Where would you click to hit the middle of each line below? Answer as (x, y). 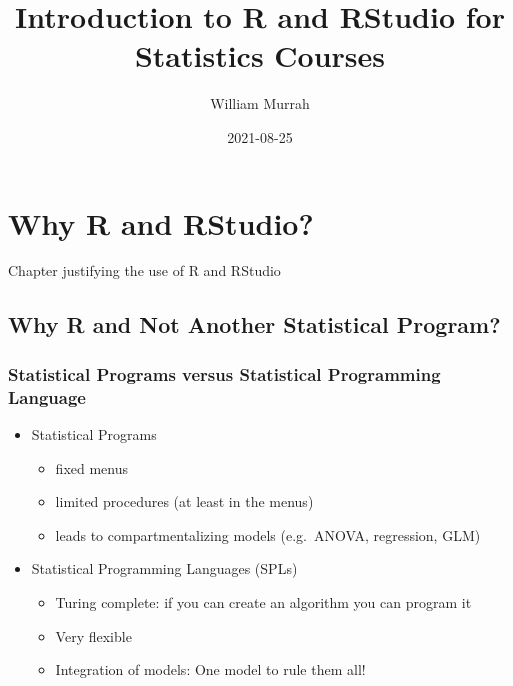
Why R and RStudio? (161, 222)
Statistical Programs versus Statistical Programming (224, 373)
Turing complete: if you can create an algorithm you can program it (263, 601)
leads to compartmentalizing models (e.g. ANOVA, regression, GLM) (268, 534)
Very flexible (93, 635)
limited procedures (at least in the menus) (184, 501)
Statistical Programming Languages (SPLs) (164, 568)
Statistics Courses (260, 55)
